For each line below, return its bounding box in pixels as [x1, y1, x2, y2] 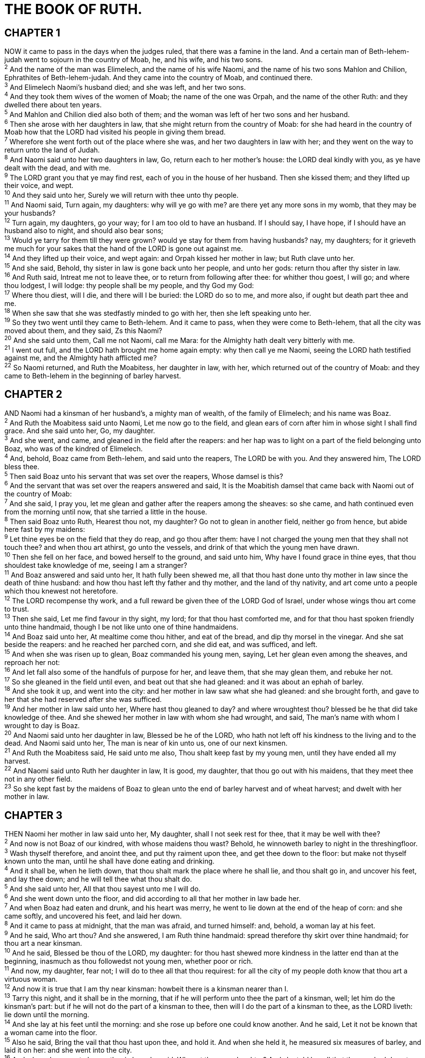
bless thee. [4, 462, 40, 471]
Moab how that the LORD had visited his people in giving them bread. [4, 128, 226, 137]
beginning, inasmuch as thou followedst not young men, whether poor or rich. [4, 956, 253, 965]
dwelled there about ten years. [4, 101, 102, 109]
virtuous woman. [4, 974, 58, 983]
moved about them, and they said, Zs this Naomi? [4, 326, 163, 335]
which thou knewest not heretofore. [4, 587, 118, 596]
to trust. [4, 605, 29, 614]
